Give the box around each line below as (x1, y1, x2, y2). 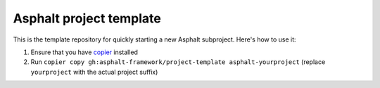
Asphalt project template (13, 11, 162, 26)
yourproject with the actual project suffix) (30, 68, 158, 76)
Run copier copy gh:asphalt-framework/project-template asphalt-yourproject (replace (30, 58, 326, 66)
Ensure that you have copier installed (30, 48, 139, 56)
